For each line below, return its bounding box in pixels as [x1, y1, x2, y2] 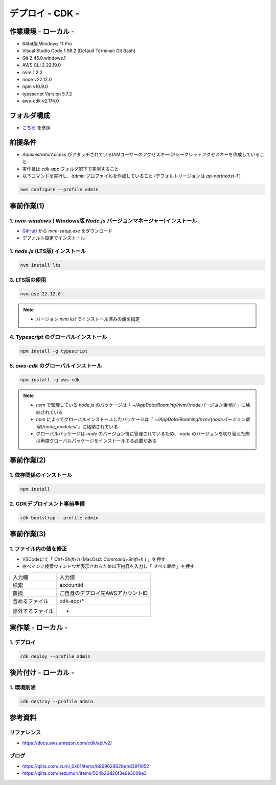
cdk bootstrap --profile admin [20, 515, 99, 521]
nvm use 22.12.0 [20, 291, 61, 296]
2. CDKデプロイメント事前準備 [9, 500, 85, 507]
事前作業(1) [9, 201, 44, 210]
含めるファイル [12, 597, 49, 605]
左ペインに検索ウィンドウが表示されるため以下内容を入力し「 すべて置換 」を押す [22, 563, 195, 569]
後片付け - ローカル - [9, 668, 75, 677]
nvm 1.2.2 [22, 69, 43, 75]
